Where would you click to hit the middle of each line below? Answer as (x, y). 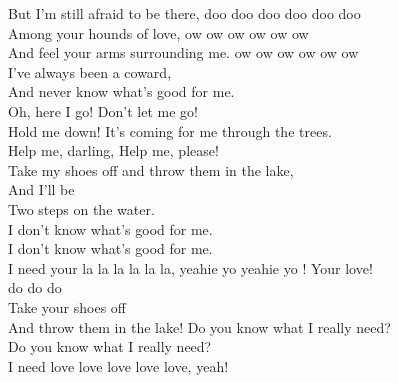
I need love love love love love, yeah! (118, 365)
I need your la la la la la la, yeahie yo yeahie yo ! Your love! (190, 267)
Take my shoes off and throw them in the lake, (151, 169)
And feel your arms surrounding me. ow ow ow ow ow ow (183, 52)
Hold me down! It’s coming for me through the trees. (170, 130)
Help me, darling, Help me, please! (113, 150)
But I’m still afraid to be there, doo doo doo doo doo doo (184, 13)
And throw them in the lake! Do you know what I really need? (199, 326)
